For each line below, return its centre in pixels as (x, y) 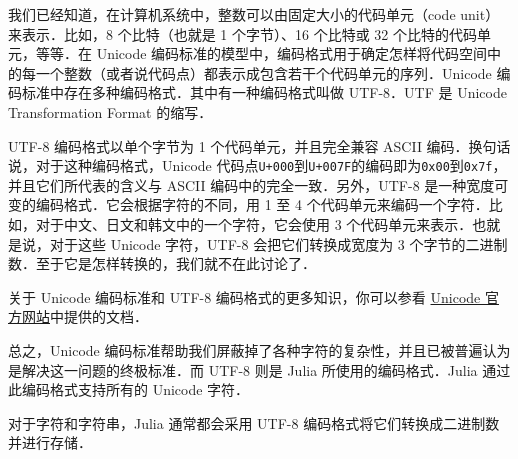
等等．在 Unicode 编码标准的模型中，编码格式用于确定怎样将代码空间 (261, 53)
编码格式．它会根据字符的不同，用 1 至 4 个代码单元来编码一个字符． (262, 204)
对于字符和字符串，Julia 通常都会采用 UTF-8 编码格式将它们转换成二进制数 (254, 422)
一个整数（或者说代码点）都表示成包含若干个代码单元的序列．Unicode (263, 72)
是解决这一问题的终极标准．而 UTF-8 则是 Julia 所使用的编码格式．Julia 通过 (259, 369)
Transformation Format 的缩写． (110, 111)
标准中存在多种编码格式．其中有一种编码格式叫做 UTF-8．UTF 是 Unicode (264, 92)
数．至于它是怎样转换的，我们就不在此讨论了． (162, 263)
